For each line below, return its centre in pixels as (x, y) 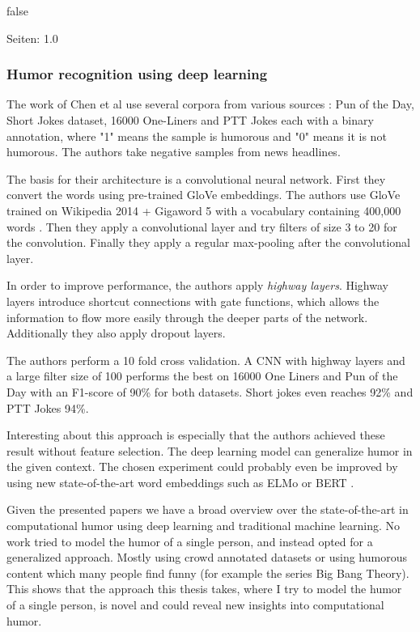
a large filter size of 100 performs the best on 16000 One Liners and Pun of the (202, 376)
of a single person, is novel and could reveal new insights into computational (195, 605)
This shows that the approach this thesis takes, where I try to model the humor (204, 589)
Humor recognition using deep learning (137, 74)
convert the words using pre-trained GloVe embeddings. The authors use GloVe (204, 195)
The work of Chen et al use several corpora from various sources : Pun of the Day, (210, 104)
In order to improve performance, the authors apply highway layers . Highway (197, 285)
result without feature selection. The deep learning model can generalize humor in (210, 450)
